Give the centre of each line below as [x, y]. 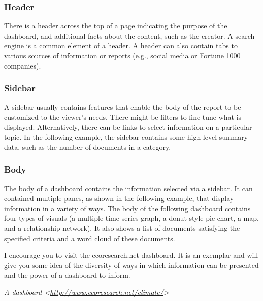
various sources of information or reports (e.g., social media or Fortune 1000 [122, 55]
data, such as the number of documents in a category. [88, 146]
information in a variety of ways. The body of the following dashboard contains [127, 208]
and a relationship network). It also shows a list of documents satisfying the [122, 228]
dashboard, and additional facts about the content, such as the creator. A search [129, 35]
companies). [23, 65]
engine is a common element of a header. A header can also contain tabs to [121, 45]
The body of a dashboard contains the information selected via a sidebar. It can [128, 188]
